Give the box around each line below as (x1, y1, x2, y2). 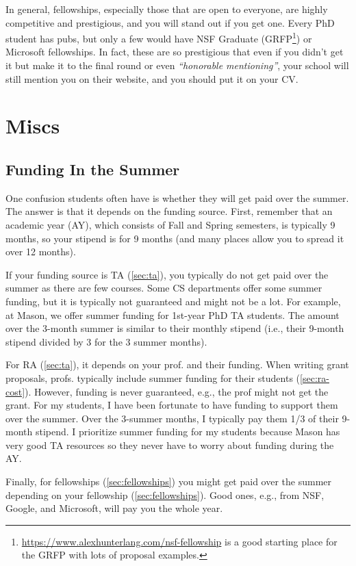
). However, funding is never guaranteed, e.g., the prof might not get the (25, 384, 329, 398)
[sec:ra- (300, 370, 329, 385)
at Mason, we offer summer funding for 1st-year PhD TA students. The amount (5, 307, 340, 322)
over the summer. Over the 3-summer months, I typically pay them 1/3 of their (5, 411, 339, 425)
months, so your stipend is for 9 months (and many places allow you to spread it (5, 231, 344, 245)
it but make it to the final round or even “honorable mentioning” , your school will (5, 58, 349, 73)
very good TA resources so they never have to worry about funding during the (5, 437, 334, 452)
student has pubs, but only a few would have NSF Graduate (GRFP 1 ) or (5, 29, 312, 45)
